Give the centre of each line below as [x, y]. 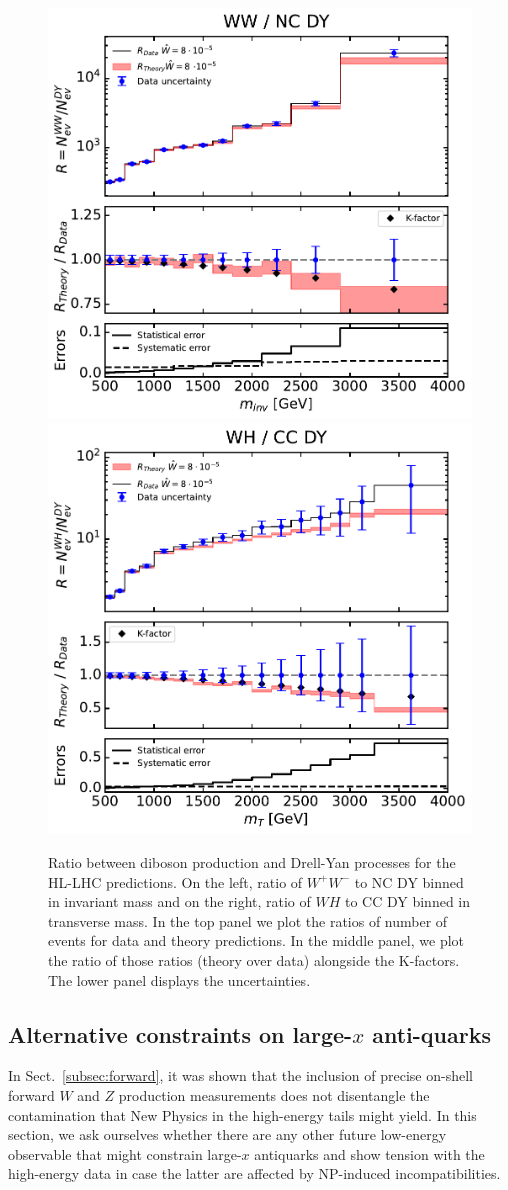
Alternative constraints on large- [180, 1033]
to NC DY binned [409, 881]
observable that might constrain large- [125, 1153]
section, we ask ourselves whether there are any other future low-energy [227, 1134]
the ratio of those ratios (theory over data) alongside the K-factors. [254, 960]
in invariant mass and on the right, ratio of [179, 901]
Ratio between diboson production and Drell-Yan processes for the [252, 862]
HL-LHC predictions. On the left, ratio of [175, 881]
